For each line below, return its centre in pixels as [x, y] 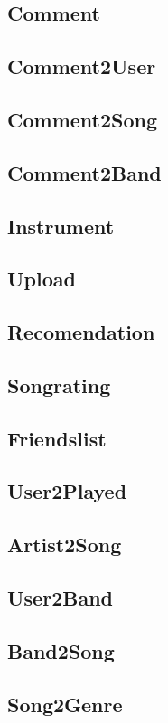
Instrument [61, 225]
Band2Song [61, 650]
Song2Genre [65, 704]
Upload [42, 279]
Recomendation [81, 332]
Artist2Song [65, 545]
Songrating [59, 385]
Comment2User [82, 66]
